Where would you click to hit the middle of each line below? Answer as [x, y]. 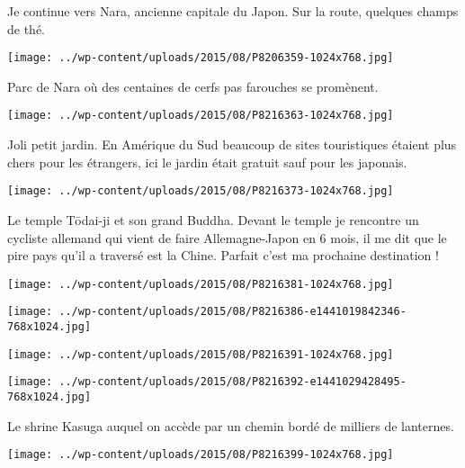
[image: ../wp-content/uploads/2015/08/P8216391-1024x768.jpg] [201, 354]
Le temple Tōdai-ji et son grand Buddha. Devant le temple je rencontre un [213, 219]
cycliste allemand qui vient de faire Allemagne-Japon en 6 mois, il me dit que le [227, 237]
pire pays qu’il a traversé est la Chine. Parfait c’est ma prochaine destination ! [223, 255]
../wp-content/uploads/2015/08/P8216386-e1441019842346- [232, 312]
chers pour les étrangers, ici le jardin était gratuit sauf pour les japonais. [207, 162]
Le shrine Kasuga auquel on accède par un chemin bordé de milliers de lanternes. [231, 425]
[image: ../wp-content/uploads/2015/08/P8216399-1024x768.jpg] [201, 455]
